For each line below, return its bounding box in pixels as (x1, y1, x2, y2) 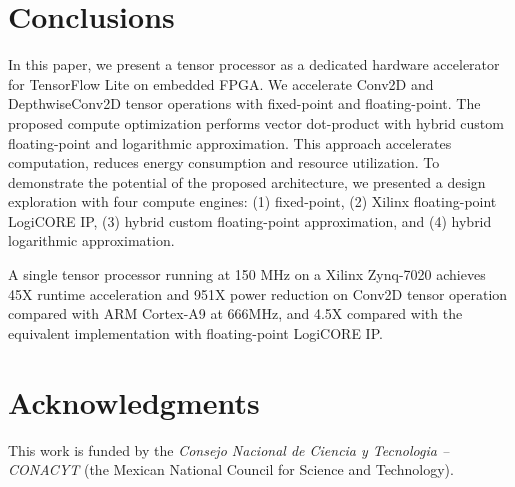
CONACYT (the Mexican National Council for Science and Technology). (8, 459, 454, 480)
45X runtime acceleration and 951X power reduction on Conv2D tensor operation (8, 283, 508, 304)
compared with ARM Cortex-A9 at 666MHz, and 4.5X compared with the (8, 303, 463, 324)
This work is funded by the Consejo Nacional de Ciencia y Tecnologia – (8, 439, 450, 460)
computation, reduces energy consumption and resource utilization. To (8, 152, 440, 173)
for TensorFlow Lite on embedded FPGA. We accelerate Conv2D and (8, 73, 434, 94)
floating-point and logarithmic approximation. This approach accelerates (8, 132, 452, 153)
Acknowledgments (8, 381, 260, 422)
